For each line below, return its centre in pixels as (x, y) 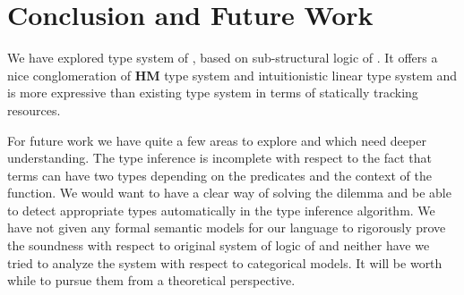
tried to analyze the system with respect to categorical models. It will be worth (225, 262)
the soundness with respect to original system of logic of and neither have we (219, 245)
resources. (34, 110)
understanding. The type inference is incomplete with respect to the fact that (220, 158)
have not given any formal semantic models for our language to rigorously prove (227, 228)
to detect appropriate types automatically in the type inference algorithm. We (221, 210)
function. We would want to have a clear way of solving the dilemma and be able (229, 193)
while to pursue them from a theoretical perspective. (151, 280)
